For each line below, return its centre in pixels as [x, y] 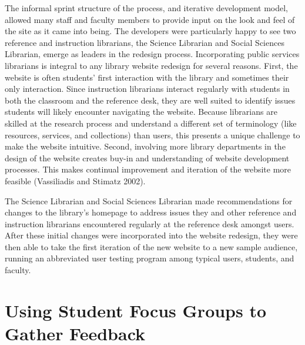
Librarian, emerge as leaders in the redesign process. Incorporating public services [152, 54]
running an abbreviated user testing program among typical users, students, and [150, 258]
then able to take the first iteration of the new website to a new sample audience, [151, 246]
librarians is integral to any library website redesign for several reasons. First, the [151, 65]
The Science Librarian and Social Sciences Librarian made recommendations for [149, 200]
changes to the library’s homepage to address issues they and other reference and [151, 212]
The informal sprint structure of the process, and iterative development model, [146, 8]
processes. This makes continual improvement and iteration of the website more [148, 169]
